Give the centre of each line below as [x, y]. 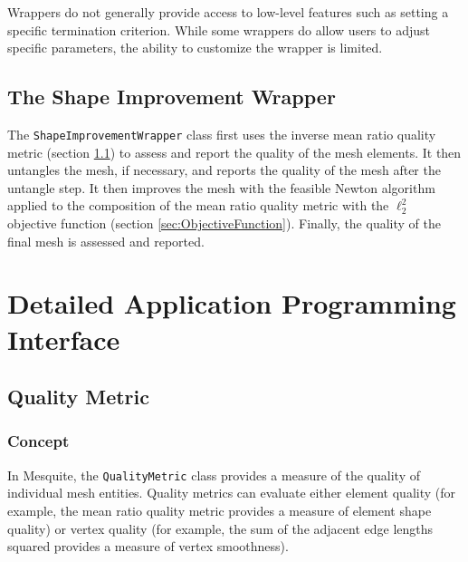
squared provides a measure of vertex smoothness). [148, 546]
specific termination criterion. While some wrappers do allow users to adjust [219, 29]
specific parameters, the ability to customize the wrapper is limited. [195, 48]
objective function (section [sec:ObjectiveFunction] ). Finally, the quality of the [224, 223]
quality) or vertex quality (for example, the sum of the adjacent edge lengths [220, 528]
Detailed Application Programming [232, 303]
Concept [38, 441]
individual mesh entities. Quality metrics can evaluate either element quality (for [232, 493]
